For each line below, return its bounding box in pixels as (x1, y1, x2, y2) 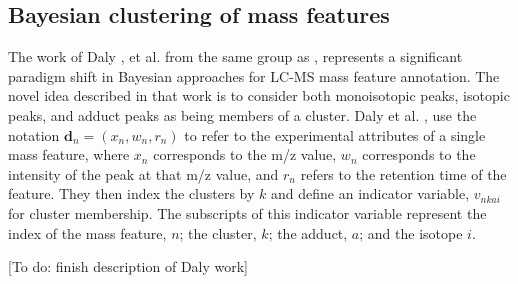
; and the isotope (359, 222, 463, 243)
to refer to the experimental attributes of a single (184, 124, 486, 145)
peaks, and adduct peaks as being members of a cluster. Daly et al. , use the (8, 104, 477, 125)
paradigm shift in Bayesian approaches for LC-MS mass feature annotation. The (8, 65, 500, 86)
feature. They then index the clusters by (8, 183, 255, 204)
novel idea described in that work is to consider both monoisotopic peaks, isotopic (8, 85, 510, 106)
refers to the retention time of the (300, 163, 507, 184)
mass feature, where (8, 144, 130, 165)
